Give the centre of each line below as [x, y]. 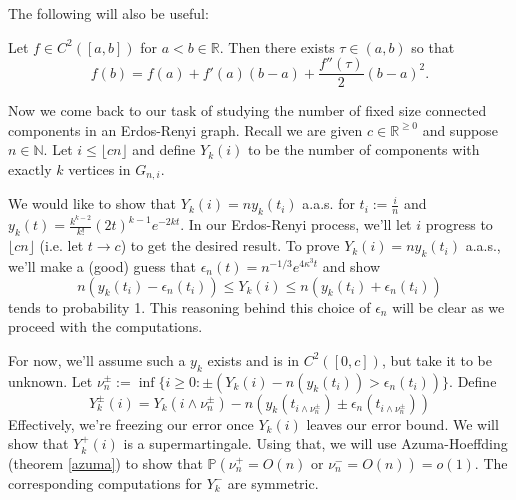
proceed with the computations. [105, 326]
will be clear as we [448, 306]
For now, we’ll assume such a [97, 359]
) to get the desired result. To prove [230, 245]
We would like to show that [92, 203]
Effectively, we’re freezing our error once [131, 423]
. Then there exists [277, 46]
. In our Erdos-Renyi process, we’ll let [296, 224]
